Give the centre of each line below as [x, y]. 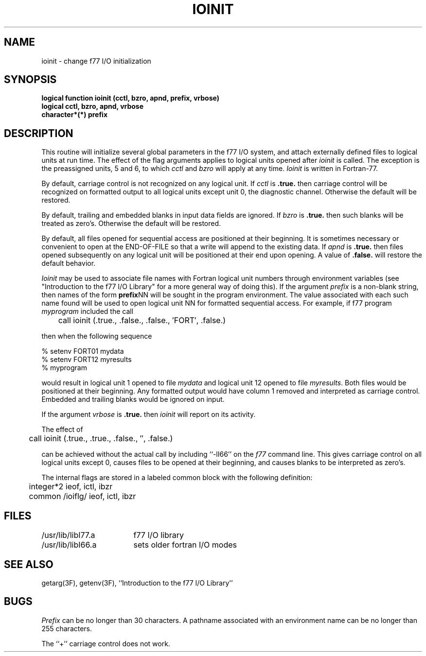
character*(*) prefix [75, 115]
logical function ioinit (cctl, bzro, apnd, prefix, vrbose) [130, 98]
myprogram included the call [88, 311]
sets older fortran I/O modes [185, 545]
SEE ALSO [29, 564]
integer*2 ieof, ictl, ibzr [71, 487]
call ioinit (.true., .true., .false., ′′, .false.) [101, 439]
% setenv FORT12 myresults [87, 360]
